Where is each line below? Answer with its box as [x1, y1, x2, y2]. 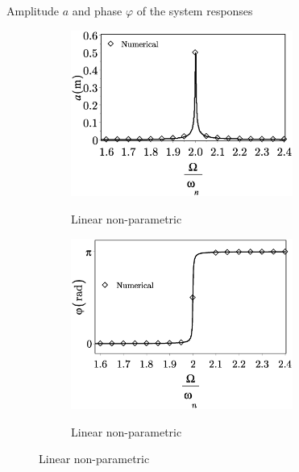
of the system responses [136, 2, 253, 19]
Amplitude [6, 2, 59, 19]
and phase [72, 2, 123, 19]
